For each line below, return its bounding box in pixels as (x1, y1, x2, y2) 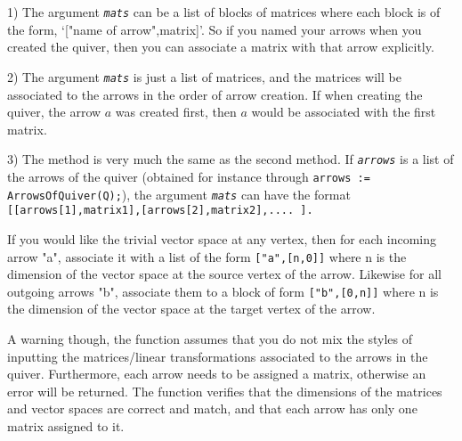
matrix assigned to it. (7, 416, 125, 435)
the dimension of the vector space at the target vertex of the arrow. (7, 299, 376, 318)
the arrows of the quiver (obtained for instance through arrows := (7, 167, 370, 185)
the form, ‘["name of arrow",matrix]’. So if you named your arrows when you (7, 20, 422, 38)
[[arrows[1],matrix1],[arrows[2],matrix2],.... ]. (7, 204, 313, 217)
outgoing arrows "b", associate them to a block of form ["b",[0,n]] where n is (7, 282, 439, 300)
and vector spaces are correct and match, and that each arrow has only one (7, 399, 417, 418)
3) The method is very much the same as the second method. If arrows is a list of (7, 150, 454, 168)
